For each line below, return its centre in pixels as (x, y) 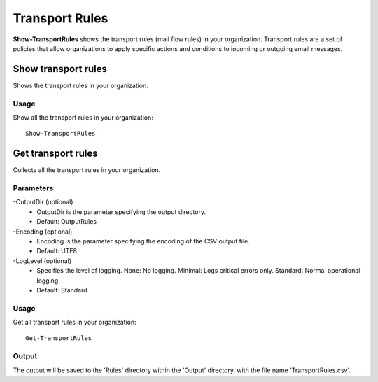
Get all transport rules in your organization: (75, 323)
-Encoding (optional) (43, 232)
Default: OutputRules (67, 222)
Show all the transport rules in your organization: (83, 117)
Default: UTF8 (57, 251)
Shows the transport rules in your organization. (80, 85)
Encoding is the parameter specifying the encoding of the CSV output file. (143, 241)
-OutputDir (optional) (43, 202)
